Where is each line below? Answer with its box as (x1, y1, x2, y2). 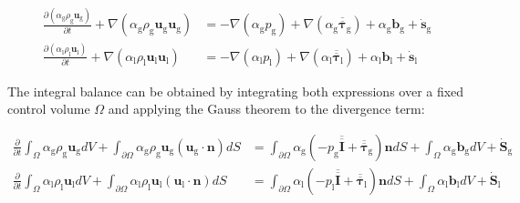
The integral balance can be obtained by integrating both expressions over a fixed (7, 81, 464, 100)
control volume (7, 99, 90, 118)
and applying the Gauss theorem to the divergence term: (108, 99, 425, 118)
